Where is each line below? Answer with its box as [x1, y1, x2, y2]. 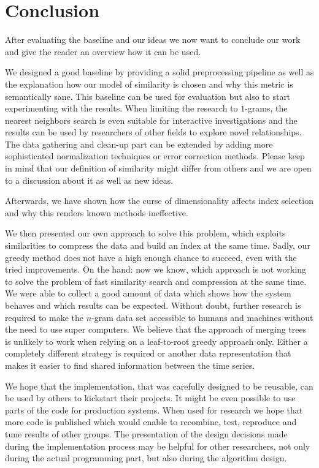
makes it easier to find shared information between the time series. [5, 358, 255, 371]
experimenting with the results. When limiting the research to [5, 102, 238, 115]
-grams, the [245, 102, 288, 115]
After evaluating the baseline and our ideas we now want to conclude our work [5, 33, 301, 46]
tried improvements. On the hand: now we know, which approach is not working [5, 263, 307, 276]
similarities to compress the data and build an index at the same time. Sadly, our [5, 239, 310, 252]
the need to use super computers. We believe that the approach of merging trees [5, 323, 307, 336]
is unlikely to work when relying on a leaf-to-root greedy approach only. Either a [5, 334, 308, 347]
